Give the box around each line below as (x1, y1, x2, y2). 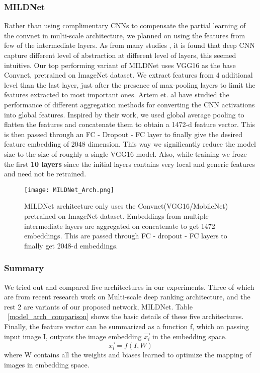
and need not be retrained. (4, 168, 86, 179)
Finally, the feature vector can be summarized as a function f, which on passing (4, 321, 249, 331)
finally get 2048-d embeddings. (24, 240, 118, 251)
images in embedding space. (4, 359, 90, 369)
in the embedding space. (152, 331, 227, 341)
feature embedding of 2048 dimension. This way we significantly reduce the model (4, 139, 256, 149)
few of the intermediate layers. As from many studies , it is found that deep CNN (4, 40, 255, 50)
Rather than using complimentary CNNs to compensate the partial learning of (4, 20, 246, 31)
